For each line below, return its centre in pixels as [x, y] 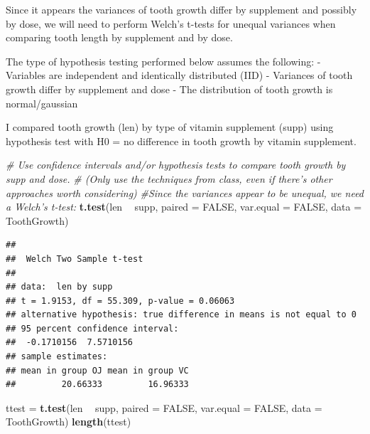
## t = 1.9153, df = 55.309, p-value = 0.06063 [120, 301]
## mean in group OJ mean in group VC [97, 370]
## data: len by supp [59, 287]
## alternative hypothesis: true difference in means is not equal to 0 [181, 315]
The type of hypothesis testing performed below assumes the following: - [163, 61]
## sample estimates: [57, 357]
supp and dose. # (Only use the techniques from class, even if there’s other [169, 178]
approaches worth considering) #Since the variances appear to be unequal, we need [185, 192]
